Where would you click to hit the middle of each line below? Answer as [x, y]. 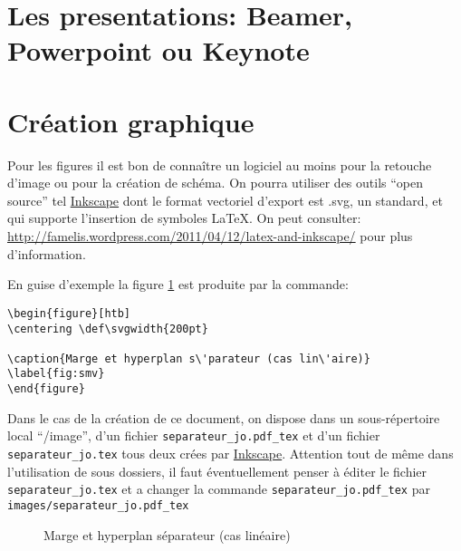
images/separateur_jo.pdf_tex [98, 505]
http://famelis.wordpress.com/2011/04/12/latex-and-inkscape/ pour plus [210, 236]
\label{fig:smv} [56, 374]
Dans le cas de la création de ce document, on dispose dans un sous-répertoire [224, 417]
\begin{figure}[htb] [69, 313]
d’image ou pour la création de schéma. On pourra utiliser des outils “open [216, 183]
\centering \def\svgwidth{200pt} [108, 329]
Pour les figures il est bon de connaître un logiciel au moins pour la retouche [220, 164]
